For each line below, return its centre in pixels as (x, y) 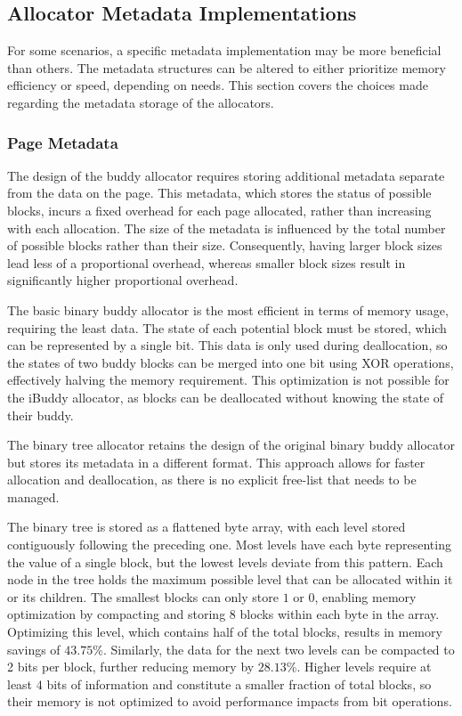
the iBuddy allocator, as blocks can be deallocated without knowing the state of (226, 397)
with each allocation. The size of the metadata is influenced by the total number (227, 228)
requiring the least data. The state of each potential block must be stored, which (227, 327)
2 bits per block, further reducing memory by (131, 667)
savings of (34, 649)
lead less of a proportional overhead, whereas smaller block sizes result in (207, 262)
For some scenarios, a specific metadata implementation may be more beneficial (224, 50)
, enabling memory (365, 596)
